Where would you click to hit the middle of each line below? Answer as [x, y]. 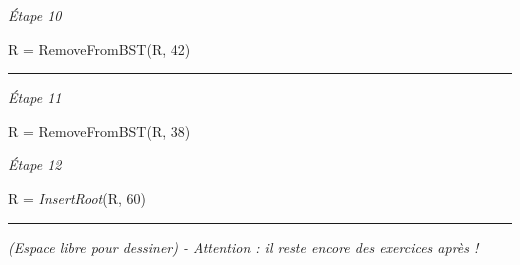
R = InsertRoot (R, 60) [77, 197]
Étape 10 [35, 15]
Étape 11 [35, 97]
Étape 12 [35, 164]
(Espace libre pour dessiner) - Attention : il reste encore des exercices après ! [243, 246]
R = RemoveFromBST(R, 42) [99, 48]
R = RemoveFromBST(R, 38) [99, 130]
